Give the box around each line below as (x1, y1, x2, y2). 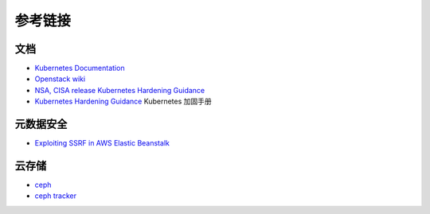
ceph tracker (34, 191, 77, 200)
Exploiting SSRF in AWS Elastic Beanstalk (34, 138, 170, 148)
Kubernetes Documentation (34, 64, 125, 73)
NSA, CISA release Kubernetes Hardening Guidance (34, 85, 205, 95)
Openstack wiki (34, 74, 86, 84)
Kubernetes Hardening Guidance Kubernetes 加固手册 (34, 96, 213, 107)
